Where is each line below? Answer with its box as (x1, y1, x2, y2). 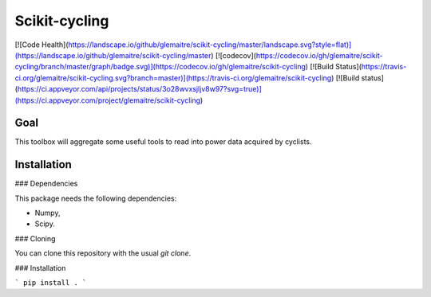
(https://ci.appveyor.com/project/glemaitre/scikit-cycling (14, 96, 201, 105)
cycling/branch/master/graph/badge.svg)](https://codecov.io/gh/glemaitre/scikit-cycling (14, 62, 306, 72)
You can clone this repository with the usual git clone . (14, 248, 192, 258)
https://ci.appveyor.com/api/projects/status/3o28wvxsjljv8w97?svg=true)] (17, 84, 263, 94)
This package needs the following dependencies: (14, 193, 177, 203)
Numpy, (34, 208, 61, 218)
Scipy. (34, 219, 55, 229)
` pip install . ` (14, 279, 87, 287)
